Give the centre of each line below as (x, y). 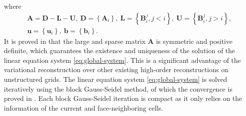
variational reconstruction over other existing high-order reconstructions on (116, 69)
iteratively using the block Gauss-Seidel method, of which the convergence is (118, 88)
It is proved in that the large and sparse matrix (75, 41)
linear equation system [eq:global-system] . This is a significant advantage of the (123, 60)
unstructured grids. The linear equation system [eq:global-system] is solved (116, 79)
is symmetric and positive (194, 41)
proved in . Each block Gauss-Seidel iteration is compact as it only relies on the (123, 98)
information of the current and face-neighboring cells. (84, 107)
